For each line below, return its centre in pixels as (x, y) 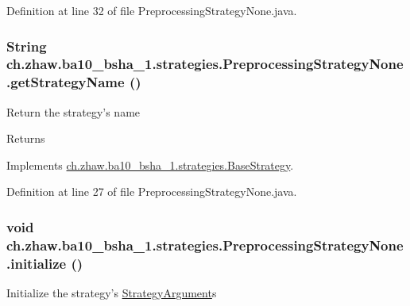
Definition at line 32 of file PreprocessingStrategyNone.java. (152, 10)
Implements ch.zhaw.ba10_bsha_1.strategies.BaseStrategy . (150, 164)
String (27, 46)
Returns (26, 138)
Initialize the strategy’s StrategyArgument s (112, 293)
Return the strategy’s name (73, 111)
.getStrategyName (66, 82)
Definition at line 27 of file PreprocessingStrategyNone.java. (152, 191)
